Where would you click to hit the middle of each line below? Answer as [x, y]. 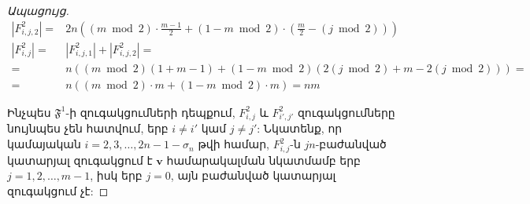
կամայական [44, 144]
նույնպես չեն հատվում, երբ [88, 128]
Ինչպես [29, 112]
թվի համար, [233, 144]
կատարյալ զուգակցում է [80, 160]
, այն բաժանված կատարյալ [253, 175]
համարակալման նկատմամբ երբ [263, 160]
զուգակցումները [346, 112]
